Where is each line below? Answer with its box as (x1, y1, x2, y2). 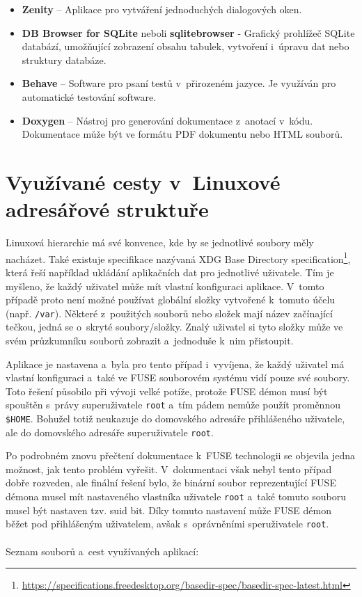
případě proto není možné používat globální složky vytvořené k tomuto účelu (6, 292, 336, 307)
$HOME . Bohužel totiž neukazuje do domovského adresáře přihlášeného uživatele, (6, 411, 345, 425)
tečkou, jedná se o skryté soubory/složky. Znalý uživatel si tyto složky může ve (6, 319, 343, 334)
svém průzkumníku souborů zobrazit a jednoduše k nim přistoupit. (6, 333, 294, 347)
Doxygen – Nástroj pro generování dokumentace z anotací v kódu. (22, 113, 313, 127)
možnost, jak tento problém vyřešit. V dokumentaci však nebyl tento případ (6, 461, 332, 476)
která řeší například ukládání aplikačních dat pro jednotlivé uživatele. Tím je (6, 264, 334, 279)
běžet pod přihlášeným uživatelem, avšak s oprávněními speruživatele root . (6, 516, 329, 531)
